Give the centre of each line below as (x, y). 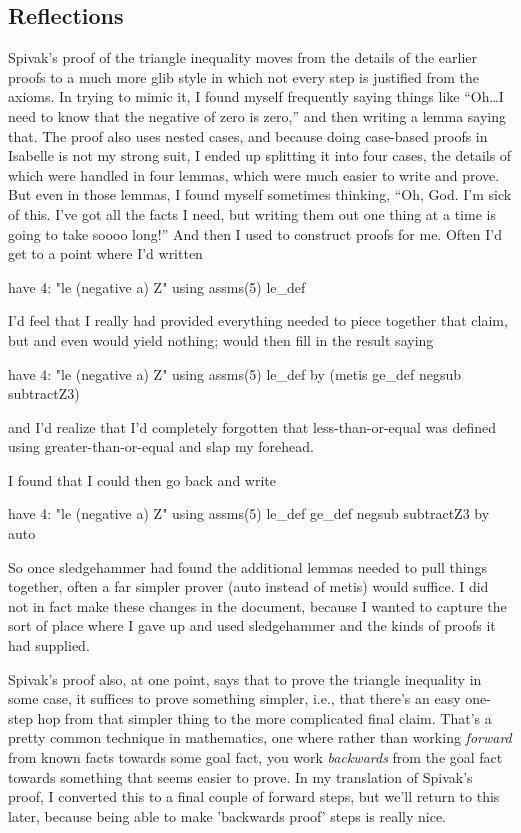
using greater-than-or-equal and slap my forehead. (161, 446)
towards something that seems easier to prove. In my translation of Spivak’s (240, 776)
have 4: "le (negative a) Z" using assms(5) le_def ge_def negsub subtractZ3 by (249, 513)
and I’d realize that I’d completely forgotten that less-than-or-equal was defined (252, 426)
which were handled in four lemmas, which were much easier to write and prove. (254, 174)
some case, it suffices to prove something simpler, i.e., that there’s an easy (234, 698)
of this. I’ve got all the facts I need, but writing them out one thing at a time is (252, 213)
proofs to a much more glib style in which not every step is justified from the (244, 76)
